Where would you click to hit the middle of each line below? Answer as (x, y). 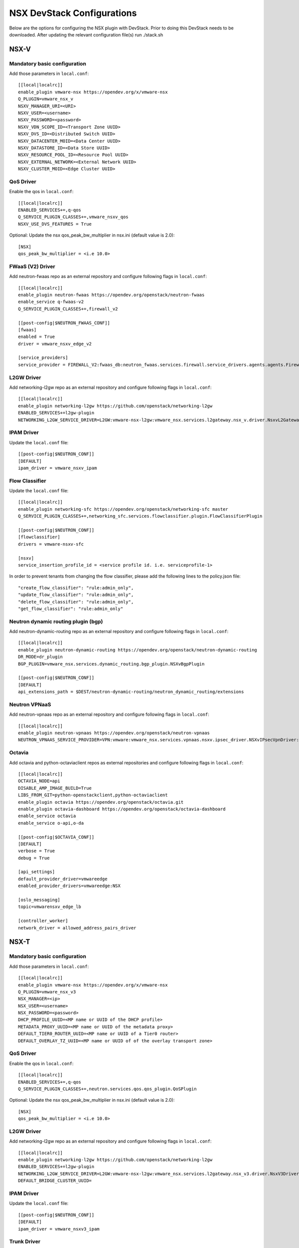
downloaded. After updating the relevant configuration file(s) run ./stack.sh (86, 34)
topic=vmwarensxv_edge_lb (50, 907)
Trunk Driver (25, 1242)
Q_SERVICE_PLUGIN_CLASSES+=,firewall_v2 (68, 309)
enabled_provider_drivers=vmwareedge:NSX (69, 886)
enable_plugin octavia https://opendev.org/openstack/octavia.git (101, 802)
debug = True (34, 858)
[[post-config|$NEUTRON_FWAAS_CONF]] (64, 323)
